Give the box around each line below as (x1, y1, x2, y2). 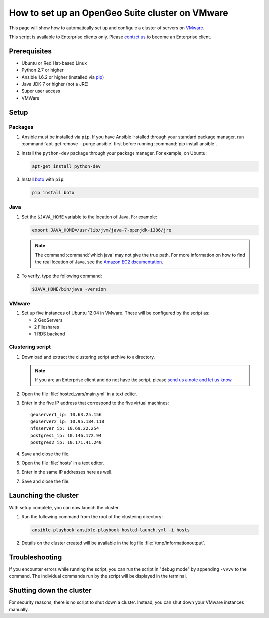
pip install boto (32, 190, 75, 195)
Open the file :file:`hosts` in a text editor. (21, 460, 104, 466)
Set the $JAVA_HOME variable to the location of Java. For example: (21, 214, 158, 220)
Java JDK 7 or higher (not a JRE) (21, 81, 89, 87)
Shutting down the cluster (9, 586, 92, 595)
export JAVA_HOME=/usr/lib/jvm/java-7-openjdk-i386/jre (32, 227, 172, 233)
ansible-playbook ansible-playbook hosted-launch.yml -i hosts (32, 527, 190, 533)
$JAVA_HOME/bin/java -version (32, 286, 106, 292)
